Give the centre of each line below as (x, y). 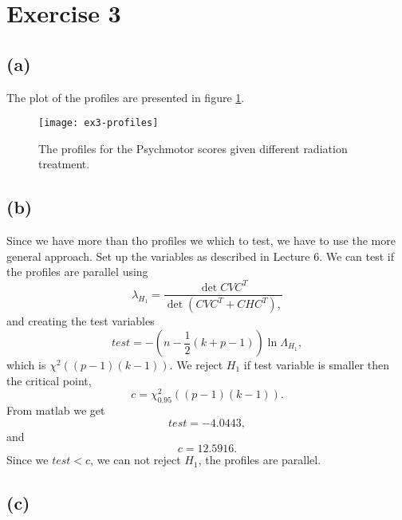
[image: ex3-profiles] (99, 123)
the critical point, (49, 380)
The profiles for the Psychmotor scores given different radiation (193, 148)
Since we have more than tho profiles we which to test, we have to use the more (201, 240)
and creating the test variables (81, 321)
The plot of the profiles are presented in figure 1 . (126, 97)
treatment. (64, 164)
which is (26, 364)
